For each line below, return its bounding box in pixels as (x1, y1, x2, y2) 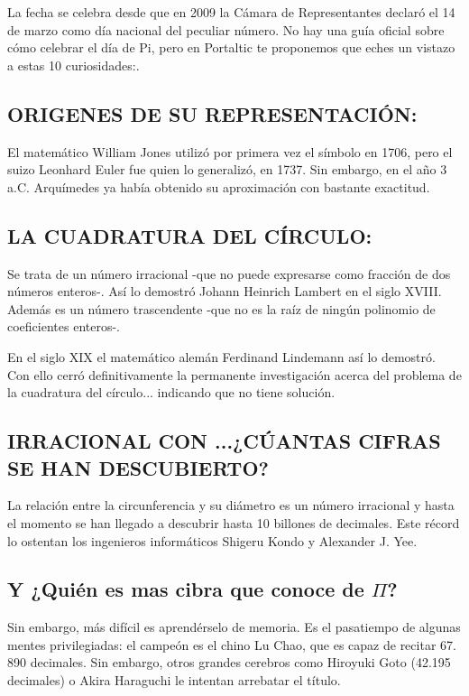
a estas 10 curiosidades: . (7, 55, 140, 74)
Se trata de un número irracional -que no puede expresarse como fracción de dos (7, 264, 451, 283)
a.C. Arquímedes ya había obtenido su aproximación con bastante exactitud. (7, 177, 430, 196)
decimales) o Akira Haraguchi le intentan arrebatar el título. (7, 671, 341, 690)
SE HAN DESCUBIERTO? (7, 453, 269, 481)
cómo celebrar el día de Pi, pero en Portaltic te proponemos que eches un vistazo (7, 38, 455, 57)
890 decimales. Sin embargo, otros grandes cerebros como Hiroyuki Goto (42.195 (7, 653, 451, 672)
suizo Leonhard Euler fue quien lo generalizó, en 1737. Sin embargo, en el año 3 (7, 160, 447, 179)
